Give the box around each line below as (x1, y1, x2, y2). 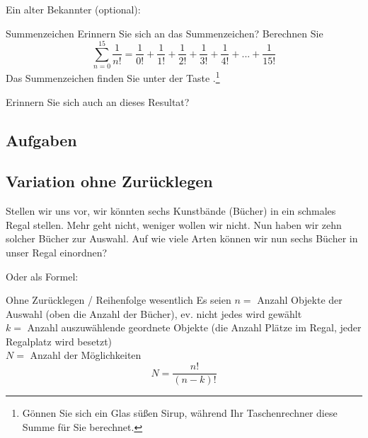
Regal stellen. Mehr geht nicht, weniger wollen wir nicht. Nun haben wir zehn (6, 217, 342, 232)
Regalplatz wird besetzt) (6, 333, 113, 348)
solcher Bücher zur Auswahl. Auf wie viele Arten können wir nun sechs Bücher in (6, 231, 358, 246)
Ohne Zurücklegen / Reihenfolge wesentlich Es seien (6, 292, 231, 307)
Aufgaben (6, 129, 77, 150)
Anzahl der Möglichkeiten (30, 348, 142, 362)
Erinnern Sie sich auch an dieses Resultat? (6, 94, 190, 109)
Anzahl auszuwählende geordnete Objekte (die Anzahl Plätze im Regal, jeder (27, 320, 362, 335)
